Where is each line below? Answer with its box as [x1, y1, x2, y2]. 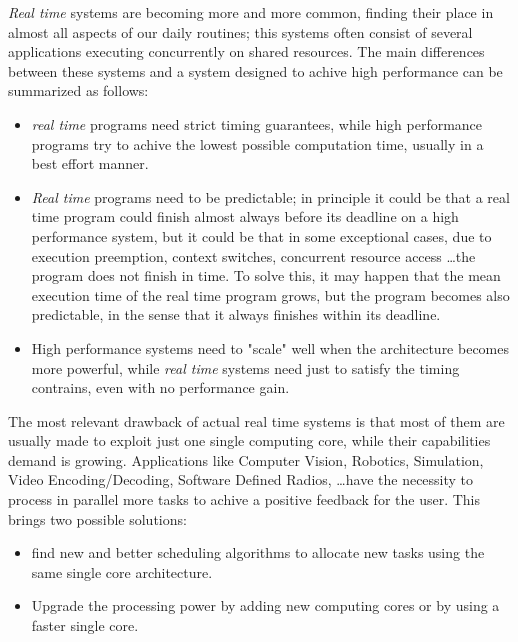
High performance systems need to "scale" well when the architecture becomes [31, 337, 509, 358]
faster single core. [31, 615, 139, 636]
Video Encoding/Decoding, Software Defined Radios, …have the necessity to [8, 469, 474, 490]
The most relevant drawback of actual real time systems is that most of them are [8, 410, 505, 431]
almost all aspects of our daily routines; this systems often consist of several [8, 21, 473, 42]
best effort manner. [31, 153, 149, 174]
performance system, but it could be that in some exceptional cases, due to [31, 225, 492, 246]
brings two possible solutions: [8, 508, 187, 529]
